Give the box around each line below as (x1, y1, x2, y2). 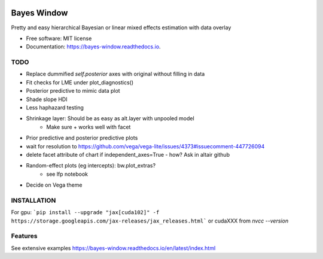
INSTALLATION (11, 196, 56, 205)
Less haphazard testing (26, 104, 84, 111)
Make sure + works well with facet (46, 123, 131, 130)
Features (11, 232, 38, 240)
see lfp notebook (46, 170, 89, 178)
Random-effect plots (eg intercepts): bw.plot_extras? (26, 162, 156, 169)
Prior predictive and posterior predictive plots (26, 135, 138, 142)
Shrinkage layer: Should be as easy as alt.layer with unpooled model (26, 115, 194, 122)
